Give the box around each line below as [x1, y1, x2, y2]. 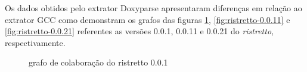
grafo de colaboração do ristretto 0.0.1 [29, 56, 168, 68]
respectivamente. [5, 36, 66, 48]
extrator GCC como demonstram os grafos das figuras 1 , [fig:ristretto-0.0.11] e [5, 13, 290, 25]
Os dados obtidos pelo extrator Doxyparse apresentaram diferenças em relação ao [5, 2, 302, 14]
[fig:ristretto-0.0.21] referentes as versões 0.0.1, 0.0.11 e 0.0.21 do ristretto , [5, 25, 274, 37]
